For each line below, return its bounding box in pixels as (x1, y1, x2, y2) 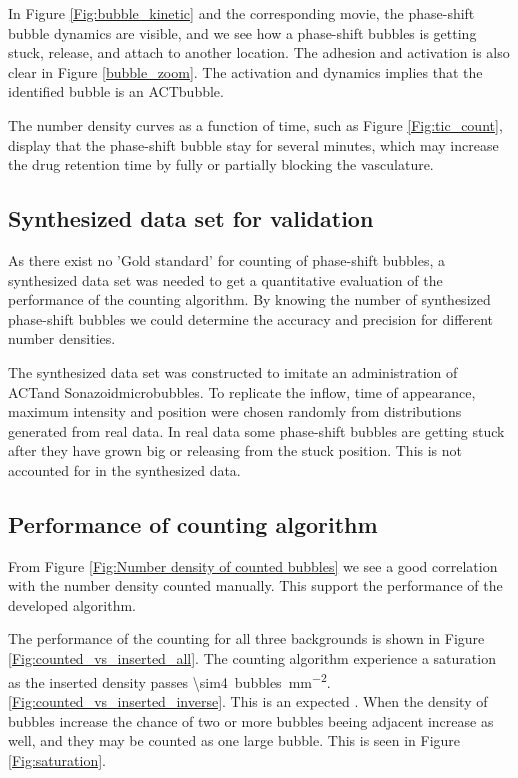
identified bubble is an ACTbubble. (8, 81, 224, 102)
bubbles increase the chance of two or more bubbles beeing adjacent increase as (8, 710, 494, 731)
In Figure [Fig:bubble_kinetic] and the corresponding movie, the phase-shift (8, 3, 475, 23)
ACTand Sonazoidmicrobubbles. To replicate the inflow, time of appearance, (8, 381, 476, 402)
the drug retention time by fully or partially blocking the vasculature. (8, 154, 434, 175)
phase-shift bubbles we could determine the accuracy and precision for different (8, 308, 494, 329)
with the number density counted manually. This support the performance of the (8, 575, 503, 596)
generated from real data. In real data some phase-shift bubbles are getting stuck (8, 420, 505, 441)
